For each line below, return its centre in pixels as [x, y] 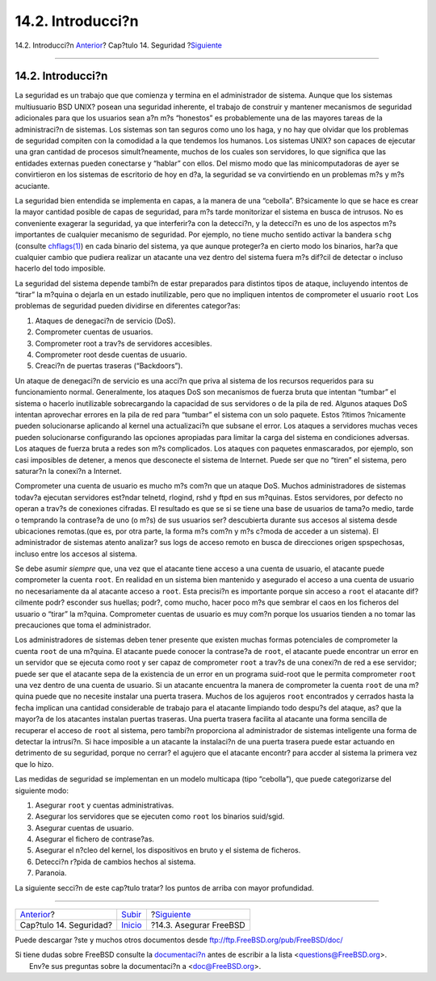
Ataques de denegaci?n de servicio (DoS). [105, 321]
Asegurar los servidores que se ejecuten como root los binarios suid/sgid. [160, 816]
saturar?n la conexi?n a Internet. [68, 471]
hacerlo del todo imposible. [60, 268]
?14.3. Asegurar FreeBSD [198, 925]
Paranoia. [51, 873]
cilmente [29, 602]
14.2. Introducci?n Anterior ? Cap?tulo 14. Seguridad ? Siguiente [118, 45]
